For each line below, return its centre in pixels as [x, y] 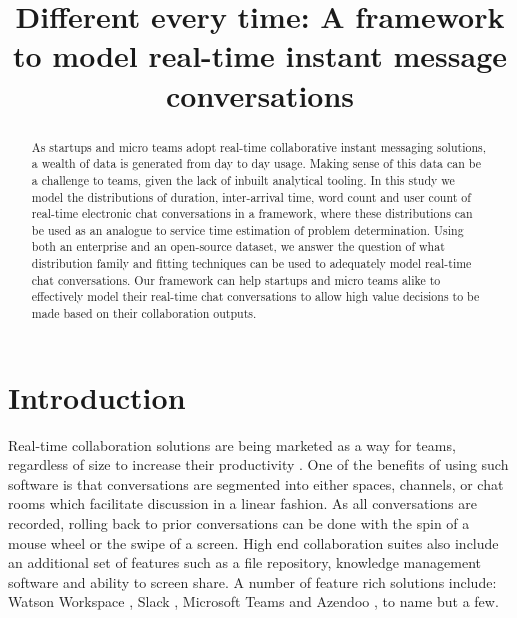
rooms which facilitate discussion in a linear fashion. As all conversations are [242, 503]
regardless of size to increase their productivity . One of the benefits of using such [258, 464]
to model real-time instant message [259, 55]
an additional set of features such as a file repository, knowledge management [244, 562]
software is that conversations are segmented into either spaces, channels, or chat [256, 483]
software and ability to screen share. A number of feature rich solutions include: [252, 581]
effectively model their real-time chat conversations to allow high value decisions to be [255, 296]
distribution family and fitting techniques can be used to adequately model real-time [251, 263]
